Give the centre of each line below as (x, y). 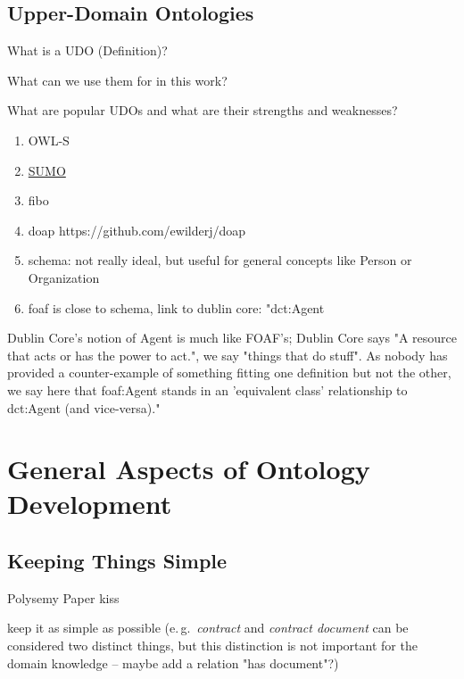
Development (90, 504)
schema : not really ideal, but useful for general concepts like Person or (220, 260)
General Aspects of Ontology (189, 469)
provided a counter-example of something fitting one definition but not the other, (229, 373)
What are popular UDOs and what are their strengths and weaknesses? (203, 110)
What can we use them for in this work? (117, 80)
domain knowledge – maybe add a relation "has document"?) (173, 662)
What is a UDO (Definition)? (87, 50)
